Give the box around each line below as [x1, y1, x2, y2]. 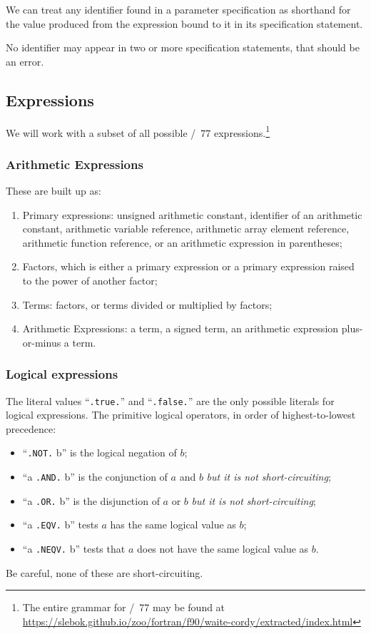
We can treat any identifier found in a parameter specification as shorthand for [6, 2, 351, 16]
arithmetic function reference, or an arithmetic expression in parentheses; [22, 235, 342, 250]
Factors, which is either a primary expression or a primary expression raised [22, 259, 355, 274]
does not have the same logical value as [136, 541, 309, 556]
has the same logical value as [110, 517, 236, 532]
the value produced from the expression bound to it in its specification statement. [6, 16, 363, 31]
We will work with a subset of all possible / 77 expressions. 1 [6, 123, 270, 140]
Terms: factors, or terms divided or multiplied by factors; [22, 297, 273, 312]
